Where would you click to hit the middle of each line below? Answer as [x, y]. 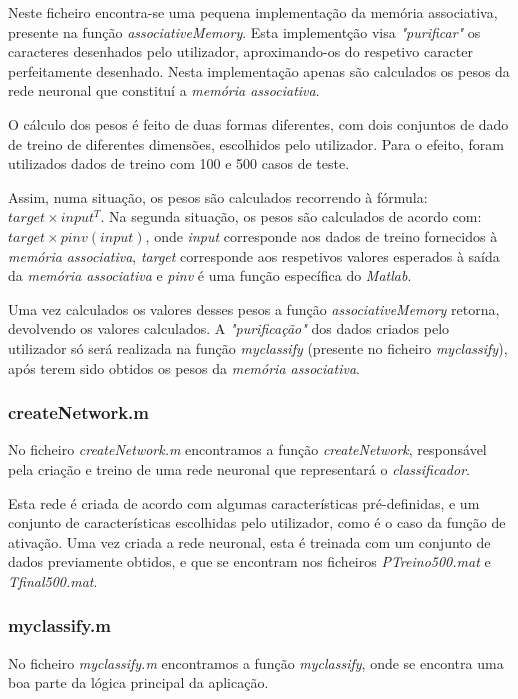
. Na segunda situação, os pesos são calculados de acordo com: [291, 216]
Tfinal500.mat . [53, 580]
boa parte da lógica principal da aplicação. [138, 682]
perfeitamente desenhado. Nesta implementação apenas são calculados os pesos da [259, 70]
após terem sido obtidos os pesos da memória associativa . [184, 367]
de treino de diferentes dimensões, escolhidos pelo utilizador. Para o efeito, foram [256, 143]
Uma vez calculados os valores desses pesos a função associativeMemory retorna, [254, 308]
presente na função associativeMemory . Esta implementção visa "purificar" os [244, 31]
